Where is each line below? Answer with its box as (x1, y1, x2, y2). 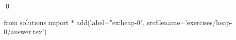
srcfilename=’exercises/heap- (147, 17, 233, 27)
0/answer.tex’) (4, 27, 47, 37)
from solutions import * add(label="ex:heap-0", (4, 17, 145, 27)
